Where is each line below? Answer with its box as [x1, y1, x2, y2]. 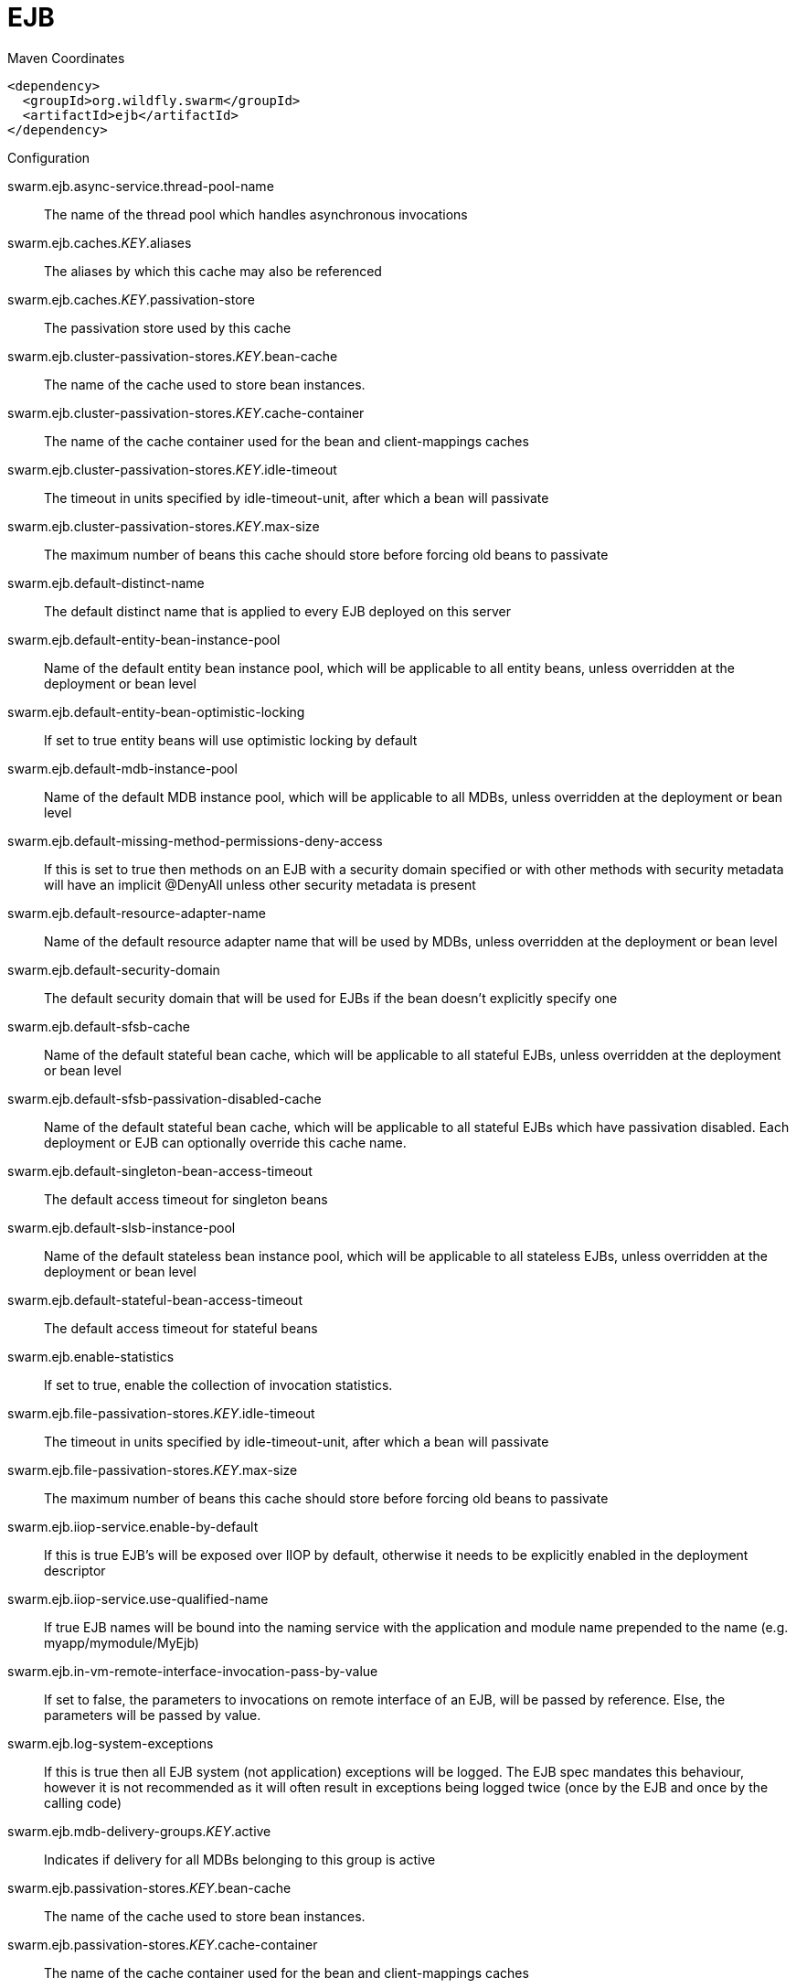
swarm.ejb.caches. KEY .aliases [7, 234, 192, 251]
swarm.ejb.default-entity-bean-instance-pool [7, 631, 281, 647]
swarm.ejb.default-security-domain [7, 961, 220, 978]
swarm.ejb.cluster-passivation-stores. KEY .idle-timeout [7, 461, 337, 477]
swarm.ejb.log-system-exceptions [7, 1735, 214, 1751]
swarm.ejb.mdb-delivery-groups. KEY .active [7, 1822, 271, 1839]
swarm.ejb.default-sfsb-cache [7, 1018, 190, 1034]
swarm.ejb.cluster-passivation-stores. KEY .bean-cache [7, 347, 338, 364]
